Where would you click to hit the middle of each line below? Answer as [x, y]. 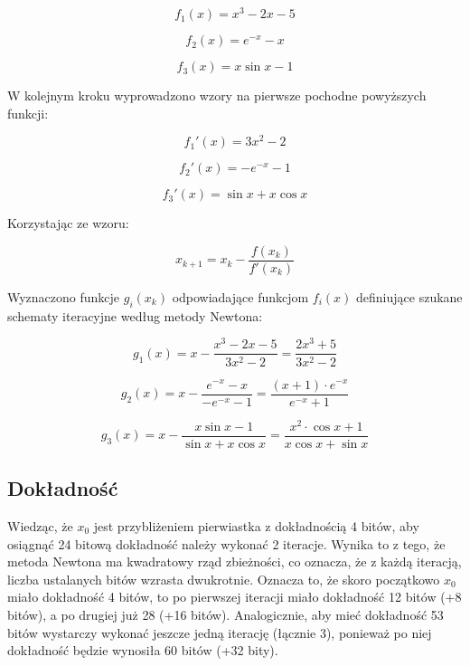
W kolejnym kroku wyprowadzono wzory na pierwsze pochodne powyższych [217, 95]
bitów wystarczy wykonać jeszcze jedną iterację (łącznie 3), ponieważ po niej [220, 632]
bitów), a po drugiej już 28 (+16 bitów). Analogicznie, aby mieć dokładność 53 [226, 614]
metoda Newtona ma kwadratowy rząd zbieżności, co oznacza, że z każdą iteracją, [235, 561]
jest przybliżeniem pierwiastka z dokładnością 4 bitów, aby [256, 525]
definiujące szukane [409, 297]
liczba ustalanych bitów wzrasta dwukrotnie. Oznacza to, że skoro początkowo [224, 579]
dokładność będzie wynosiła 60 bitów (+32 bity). [143, 650]
